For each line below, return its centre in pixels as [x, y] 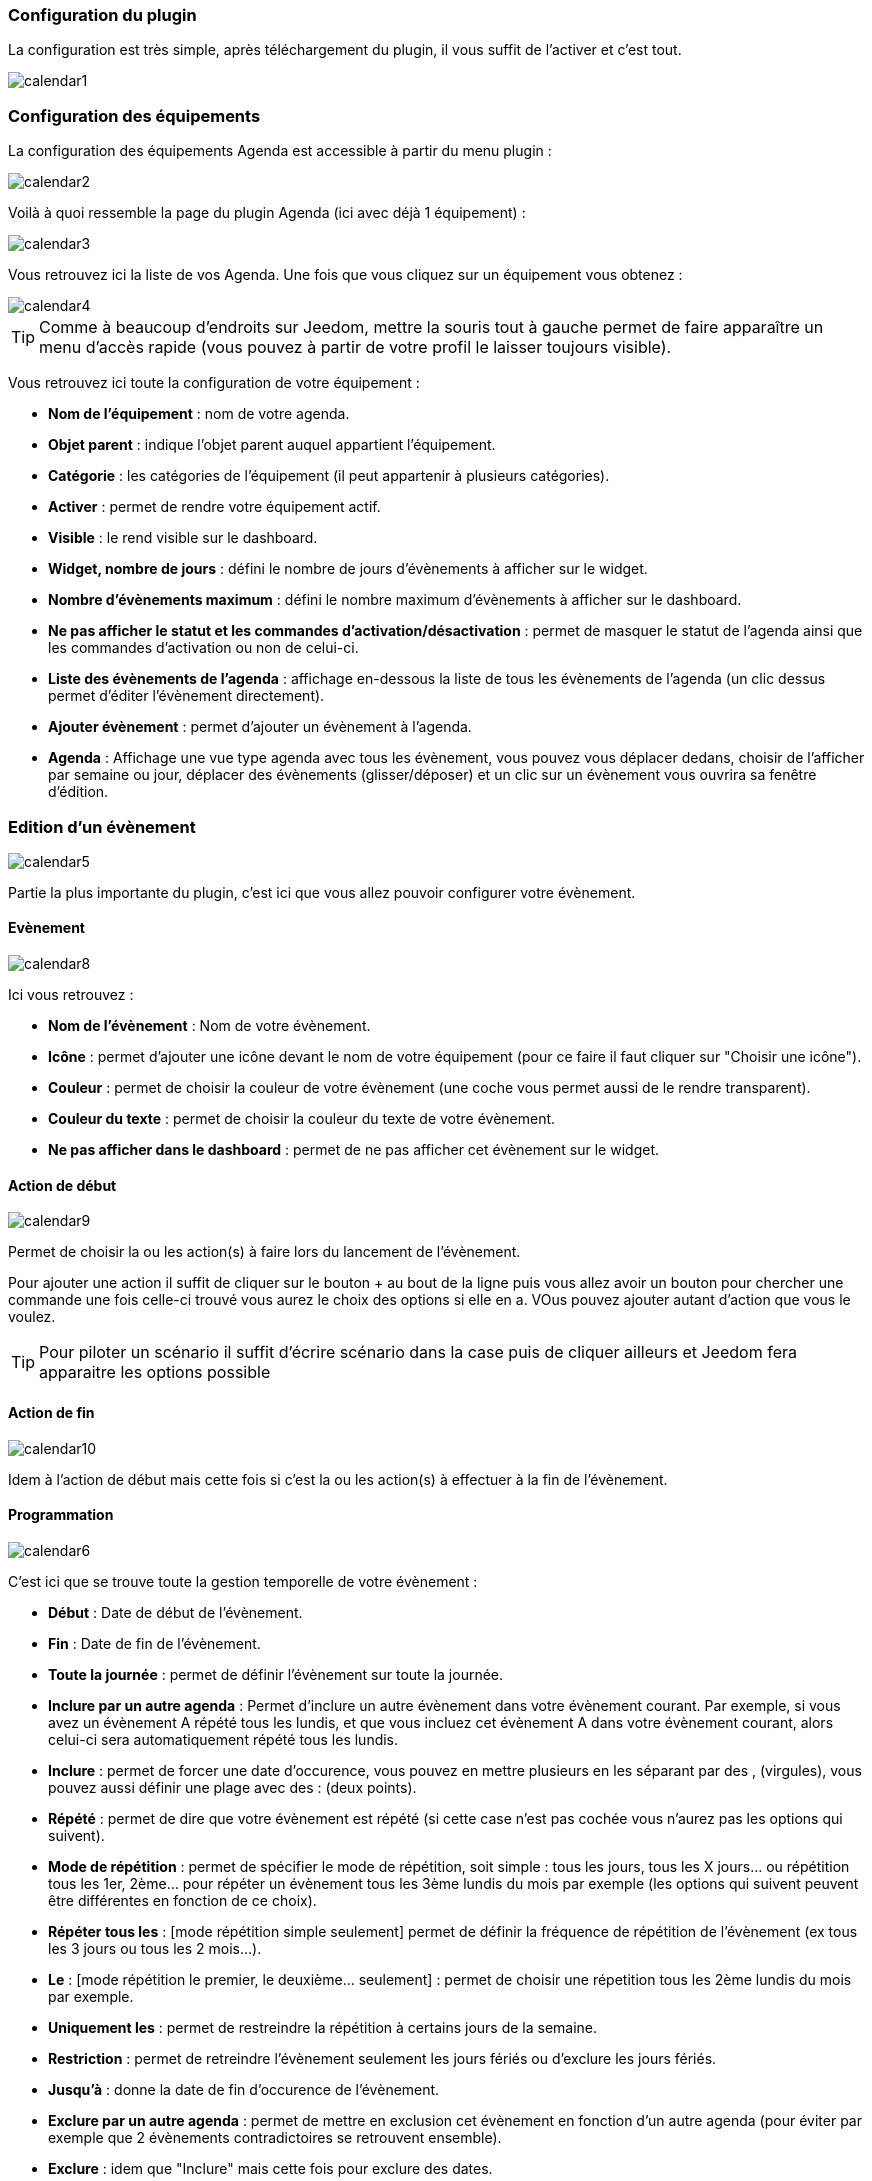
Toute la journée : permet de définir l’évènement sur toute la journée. [276, 1674]
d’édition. [78, 792]
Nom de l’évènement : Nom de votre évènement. [209, 1026]
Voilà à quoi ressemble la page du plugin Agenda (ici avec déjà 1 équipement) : [267, 213]
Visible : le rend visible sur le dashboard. [183, 538]
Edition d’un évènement [102, 826]
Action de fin [51, 1412]
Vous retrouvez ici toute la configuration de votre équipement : [214, 383]
